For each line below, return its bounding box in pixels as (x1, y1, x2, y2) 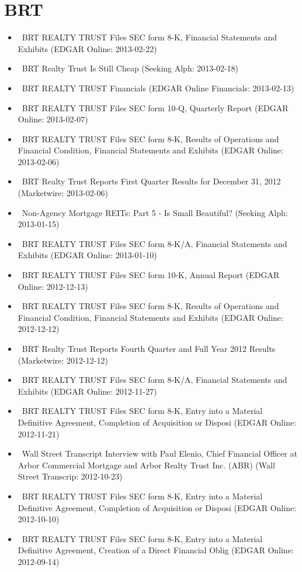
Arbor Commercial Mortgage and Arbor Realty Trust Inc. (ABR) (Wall (18, 458, 275, 471)
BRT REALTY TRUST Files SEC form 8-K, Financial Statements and (22, 31, 277, 43)
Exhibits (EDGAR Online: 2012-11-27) (18, 385, 157, 397)
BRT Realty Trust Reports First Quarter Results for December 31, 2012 (22, 175, 281, 187)
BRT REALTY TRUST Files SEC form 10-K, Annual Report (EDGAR (22, 269, 280, 281)
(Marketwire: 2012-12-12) (18, 354, 108, 366)
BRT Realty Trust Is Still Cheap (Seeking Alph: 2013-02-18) (22, 62, 239, 74)
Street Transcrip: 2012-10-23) (18, 470, 123, 482)
